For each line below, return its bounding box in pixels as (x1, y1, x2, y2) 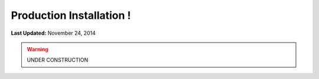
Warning (27, 45, 48, 52)
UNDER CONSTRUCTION (27, 57, 89, 64)
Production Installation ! (11, 9, 131, 22)
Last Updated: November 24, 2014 (11, 29, 96, 37)
